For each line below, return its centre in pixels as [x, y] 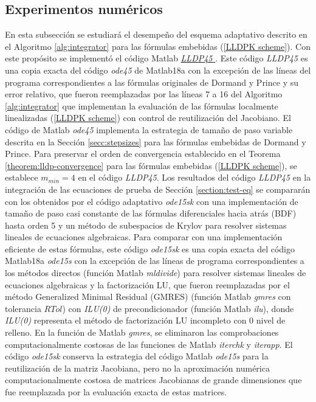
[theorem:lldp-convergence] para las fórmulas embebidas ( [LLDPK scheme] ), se [151, 165]
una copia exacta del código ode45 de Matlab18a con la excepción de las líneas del [158, 70]
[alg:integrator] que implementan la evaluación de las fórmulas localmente [142, 106]
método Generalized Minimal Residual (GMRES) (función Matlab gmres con [148, 296]
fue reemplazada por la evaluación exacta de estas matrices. [116, 392]
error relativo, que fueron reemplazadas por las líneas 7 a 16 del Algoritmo [144, 94]
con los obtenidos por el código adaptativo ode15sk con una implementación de [152, 201]
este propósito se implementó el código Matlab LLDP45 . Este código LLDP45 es [156, 58]
